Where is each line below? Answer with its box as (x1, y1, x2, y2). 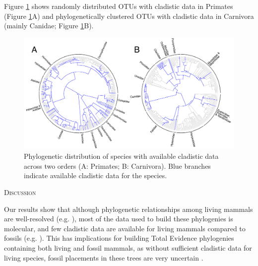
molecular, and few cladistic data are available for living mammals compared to (4, 223, 246, 233)
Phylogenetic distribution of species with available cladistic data (24, 151, 219, 161)
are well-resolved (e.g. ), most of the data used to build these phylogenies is (4, 213, 233, 224)
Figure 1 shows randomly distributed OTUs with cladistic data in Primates (4, 1, 233, 11)
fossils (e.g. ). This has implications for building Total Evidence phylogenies (4, 233, 234, 243)
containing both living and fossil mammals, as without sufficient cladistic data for (4, 242, 252, 253)
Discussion (4, 187, 36, 197)
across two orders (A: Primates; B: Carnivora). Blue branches (24, 160, 211, 171)
